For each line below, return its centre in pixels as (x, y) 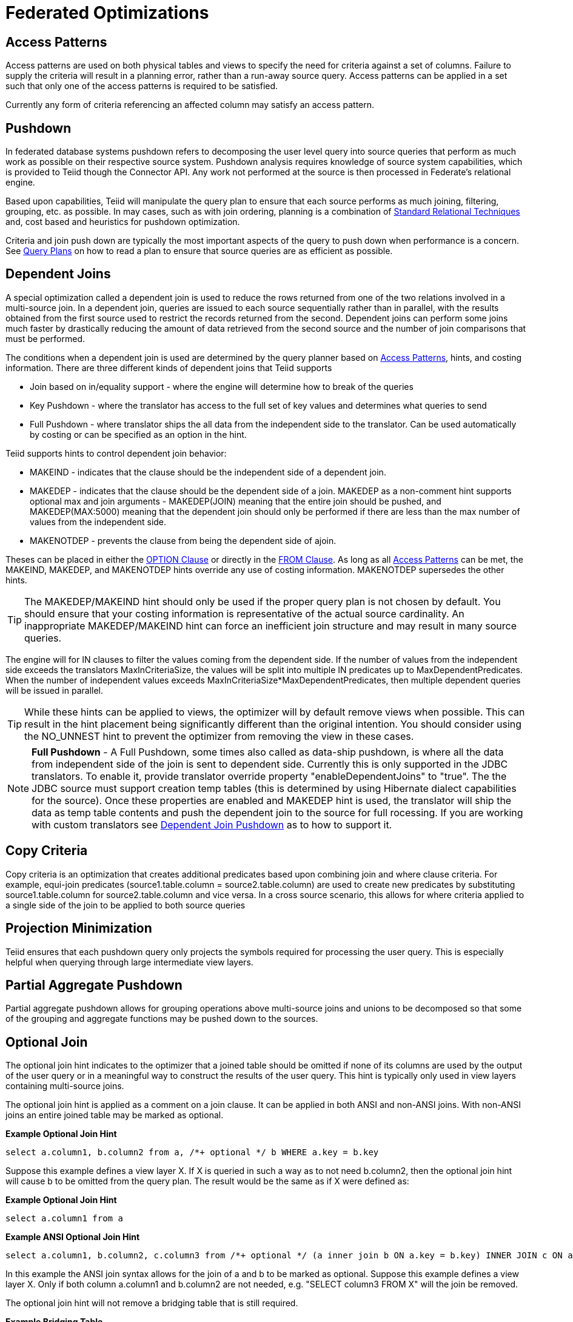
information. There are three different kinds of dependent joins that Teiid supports (169, 367)
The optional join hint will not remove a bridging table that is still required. (152, 1303)
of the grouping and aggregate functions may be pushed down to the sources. (162, 1019)
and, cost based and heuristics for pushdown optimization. (123, 222)
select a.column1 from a (64, 1219)
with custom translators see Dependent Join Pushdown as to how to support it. (212, 824)
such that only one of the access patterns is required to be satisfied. (142, 86)
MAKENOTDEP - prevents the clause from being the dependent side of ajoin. (183, 540)
